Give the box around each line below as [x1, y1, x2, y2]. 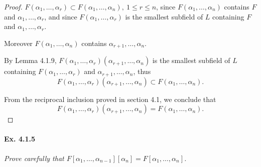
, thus [133, 66, 151, 76]
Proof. [4, 1, 23, 11]
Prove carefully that [4, 152, 64, 163]
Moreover [4, 37, 33, 48]
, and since [44, 11, 77, 21]
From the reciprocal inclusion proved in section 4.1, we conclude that [4, 93, 216, 104]
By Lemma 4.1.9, [4, 55, 57, 65]
